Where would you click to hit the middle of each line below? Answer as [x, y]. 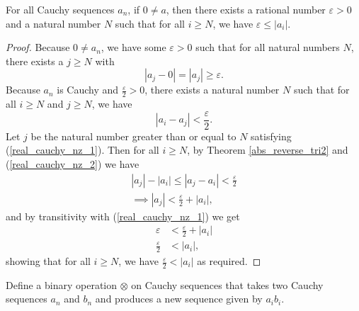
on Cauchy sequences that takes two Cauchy [227, 284]
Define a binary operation [62, 284]
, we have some [133, 47]
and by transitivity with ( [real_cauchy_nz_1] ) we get [123, 216]
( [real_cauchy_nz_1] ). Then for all [82, 150]
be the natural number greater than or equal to [133, 136]
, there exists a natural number [212, 90]
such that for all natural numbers [268, 47]
